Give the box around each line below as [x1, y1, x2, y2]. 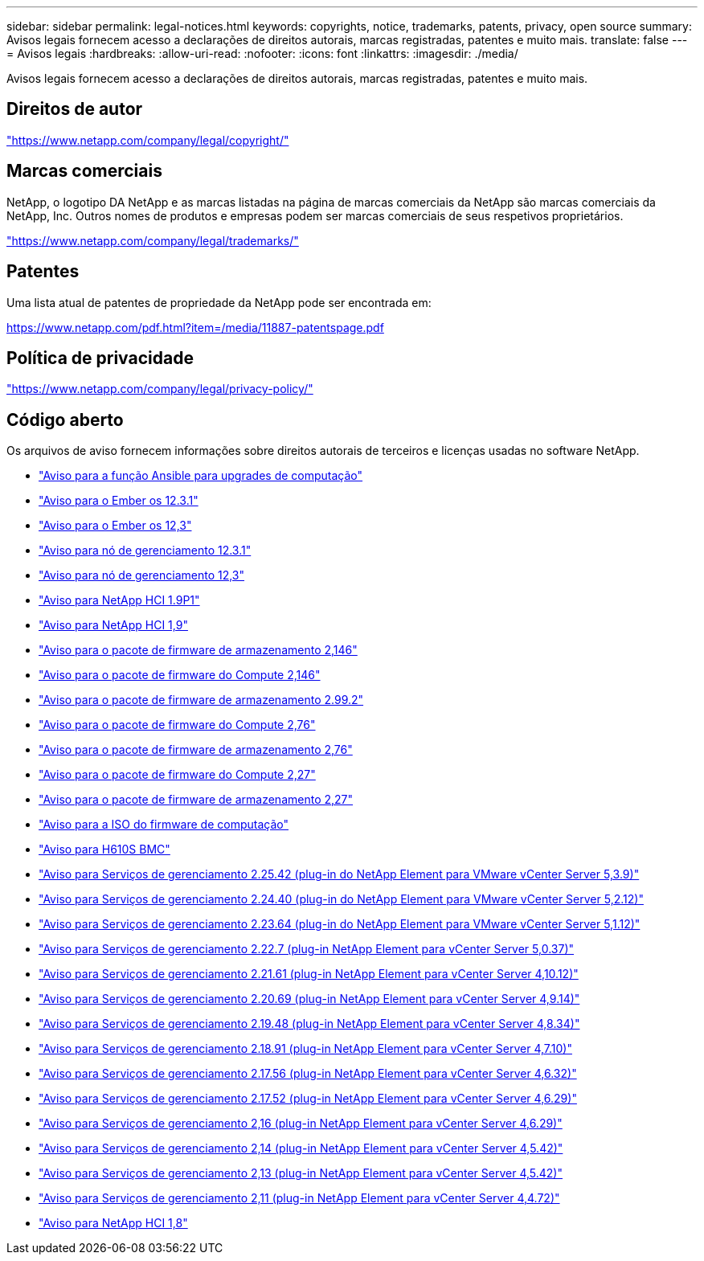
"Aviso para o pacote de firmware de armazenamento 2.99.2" [39, 693, 364, 707]
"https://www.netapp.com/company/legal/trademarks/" [6, 233, 299, 248]
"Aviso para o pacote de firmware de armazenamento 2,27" [39, 792, 354, 807]
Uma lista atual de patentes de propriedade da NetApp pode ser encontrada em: [6, 295, 432, 309]
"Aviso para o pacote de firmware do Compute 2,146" [39, 668, 321, 682]
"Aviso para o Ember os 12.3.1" [39, 493, 199, 508]
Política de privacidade [6, 347, 194, 368]
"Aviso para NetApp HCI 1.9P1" [39, 593, 200, 608]
